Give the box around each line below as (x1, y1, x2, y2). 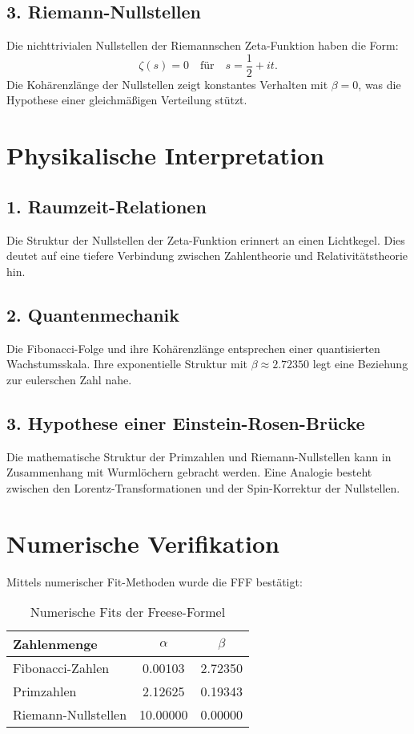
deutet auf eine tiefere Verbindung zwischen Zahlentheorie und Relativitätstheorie (6, 247, 408, 264)
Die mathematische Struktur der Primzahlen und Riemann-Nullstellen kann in (6, 448, 392, 464)
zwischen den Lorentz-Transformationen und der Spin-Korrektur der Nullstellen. (6, 479, 400, 496)
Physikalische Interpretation (6, 139, 324, 172)
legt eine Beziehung (312, 355, 408, 372)
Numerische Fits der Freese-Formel (30, 602, 226, 622)
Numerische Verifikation (6, 526, 279, 559)
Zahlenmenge (13, 635, 98, 654)
